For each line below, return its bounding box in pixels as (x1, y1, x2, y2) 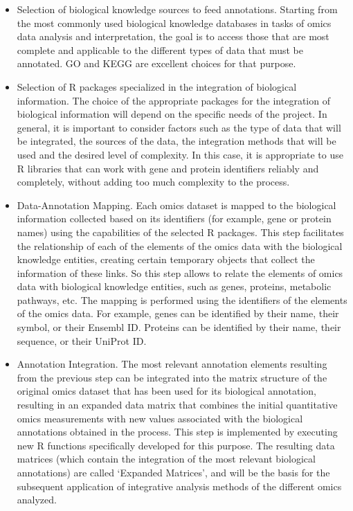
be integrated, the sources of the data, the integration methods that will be (17, 134, 336, 148)
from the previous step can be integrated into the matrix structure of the (17, 370, 327, 384)
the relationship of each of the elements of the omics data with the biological (17, 238, 343, 253)
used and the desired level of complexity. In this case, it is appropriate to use (17, 147, 343, 161)
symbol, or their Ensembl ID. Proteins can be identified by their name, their (17, 320, 341, 334)
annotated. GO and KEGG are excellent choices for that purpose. (17, 56, 296, 71)
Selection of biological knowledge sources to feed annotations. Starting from (17, 2, 338, 16)
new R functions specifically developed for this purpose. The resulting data (17, 438, 335, 452)
